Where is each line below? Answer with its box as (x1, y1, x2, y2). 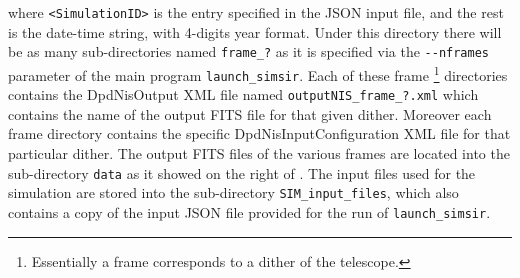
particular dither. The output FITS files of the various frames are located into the (8, 143, 510, 164)
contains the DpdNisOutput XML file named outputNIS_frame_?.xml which (8, 84, 479, 105)
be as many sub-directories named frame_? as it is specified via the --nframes (8, 41, 490, 62)
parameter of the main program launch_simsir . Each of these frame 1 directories (8, 61, 508, 85)
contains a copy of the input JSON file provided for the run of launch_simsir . (8, 201, 491, 222)
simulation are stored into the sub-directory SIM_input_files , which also (8, 182, 459, 203)
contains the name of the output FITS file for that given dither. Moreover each (8, 103, 492, 124)
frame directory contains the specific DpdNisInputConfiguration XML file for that (8, 123, 511, 144)
